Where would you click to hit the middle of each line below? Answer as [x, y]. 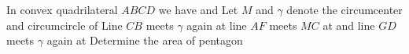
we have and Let [198, 9]
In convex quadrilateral [62, 9]
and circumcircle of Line [64, 25]
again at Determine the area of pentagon [145, 40]
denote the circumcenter [345, 9]
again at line [217, 25]
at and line [349, 25]
